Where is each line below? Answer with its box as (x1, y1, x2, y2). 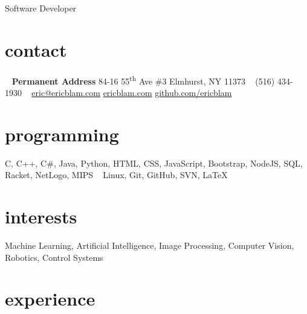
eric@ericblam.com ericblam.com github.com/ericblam (31, 86, 232, 98)
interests (5, 204, 77, 229)
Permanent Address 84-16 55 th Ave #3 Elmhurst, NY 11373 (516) (11, 72, 275, 87)
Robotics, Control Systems (5, 251, 103, 263)
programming (5, 121, 119, 146)
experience (5, 286, 95, 311)
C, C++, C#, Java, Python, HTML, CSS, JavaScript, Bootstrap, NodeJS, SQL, (5, 156, 303, 169)
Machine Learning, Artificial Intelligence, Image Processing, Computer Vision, (5, 239, 294, 251)
